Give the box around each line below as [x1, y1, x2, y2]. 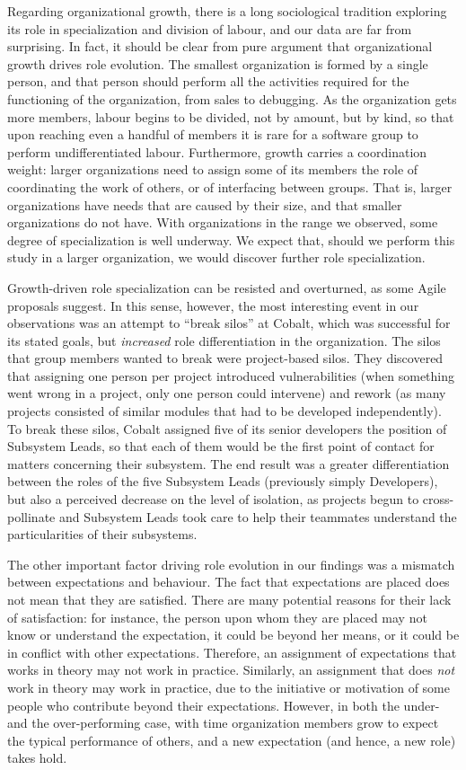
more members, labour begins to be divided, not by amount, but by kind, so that [7, 107, 454, 126]
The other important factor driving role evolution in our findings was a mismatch [7, 554, 455, 573]
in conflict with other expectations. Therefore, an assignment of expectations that [7, 642, 457, 661]
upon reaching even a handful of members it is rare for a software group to [7, 125, 418, 144]
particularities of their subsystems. [7, 525, 198, 544]
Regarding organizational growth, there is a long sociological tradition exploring [7, 2, 447, 20]
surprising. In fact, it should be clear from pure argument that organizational [7, 37, 433, 56]
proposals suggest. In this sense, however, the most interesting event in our [7, 296, 419, 314]
